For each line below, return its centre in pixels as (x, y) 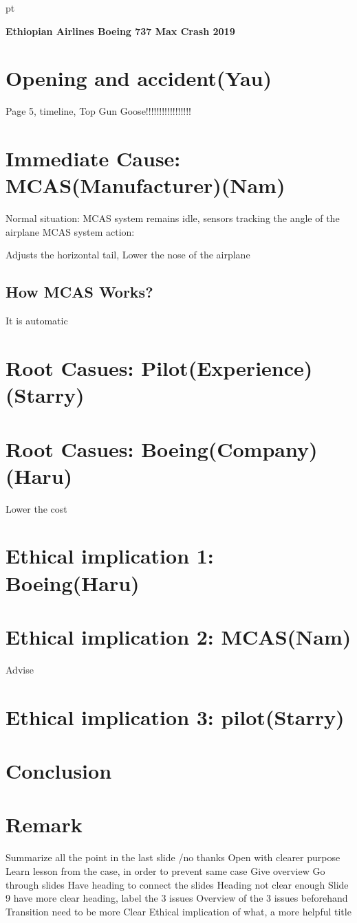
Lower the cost (36, 508)
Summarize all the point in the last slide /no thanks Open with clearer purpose (173, 857)
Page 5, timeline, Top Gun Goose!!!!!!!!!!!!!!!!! (99, 111)
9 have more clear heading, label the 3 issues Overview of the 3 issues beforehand (177, 898)
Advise (20, 669)
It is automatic (37, 321)
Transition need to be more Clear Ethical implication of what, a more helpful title (178, 911)
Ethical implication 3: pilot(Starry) (175, 716)
